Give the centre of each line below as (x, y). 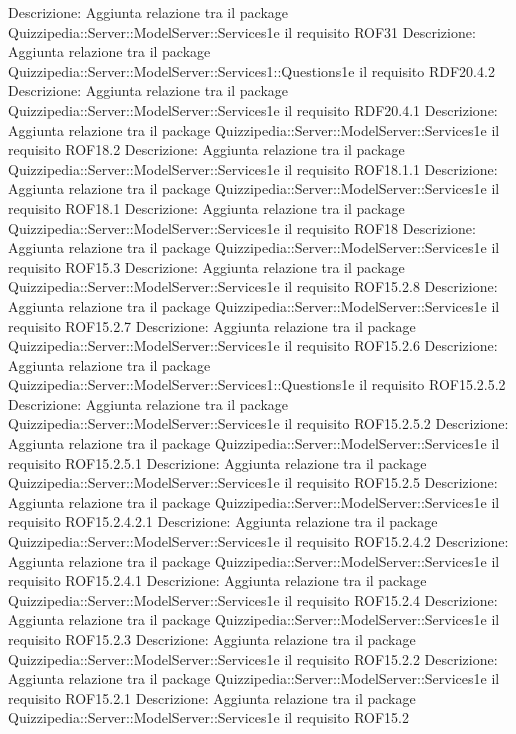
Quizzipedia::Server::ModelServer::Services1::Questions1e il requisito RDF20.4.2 (251, 70)
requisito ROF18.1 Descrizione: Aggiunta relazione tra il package (206, 207)
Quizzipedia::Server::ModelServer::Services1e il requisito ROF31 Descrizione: (242, 31)
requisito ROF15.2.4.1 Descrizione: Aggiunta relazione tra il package (217, 580)
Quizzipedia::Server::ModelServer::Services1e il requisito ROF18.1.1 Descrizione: (253, 168)
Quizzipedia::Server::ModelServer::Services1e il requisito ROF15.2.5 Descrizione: (253, 482)
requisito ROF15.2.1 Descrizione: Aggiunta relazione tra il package (212, 697)
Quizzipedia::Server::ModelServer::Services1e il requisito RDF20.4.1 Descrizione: (253, 109)
